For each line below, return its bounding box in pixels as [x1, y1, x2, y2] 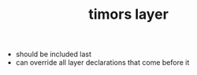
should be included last [15, 49, 92, 59]
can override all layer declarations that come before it [15, 58, 190, 67]
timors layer [87, 5, 169, 23]
